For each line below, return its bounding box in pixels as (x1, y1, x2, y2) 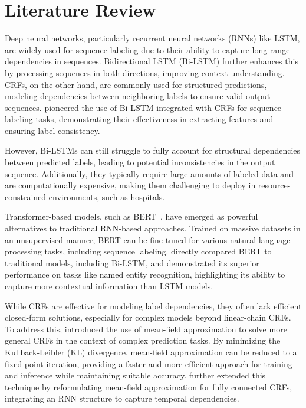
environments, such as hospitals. (48, 190, 165, 203)
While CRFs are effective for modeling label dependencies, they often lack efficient (5, 299, 302, 312)
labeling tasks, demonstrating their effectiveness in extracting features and (5, 113, 274, 125)
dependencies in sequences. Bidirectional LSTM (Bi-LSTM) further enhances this (5, 55, 298, 67)
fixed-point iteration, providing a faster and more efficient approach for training (5, 357, 292, 370)
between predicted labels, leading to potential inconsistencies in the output (5, 156, 275, 168)
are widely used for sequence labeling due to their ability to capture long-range (5, 43, 290, 56)
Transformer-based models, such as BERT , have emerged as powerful (5, 210, 258, 223)
